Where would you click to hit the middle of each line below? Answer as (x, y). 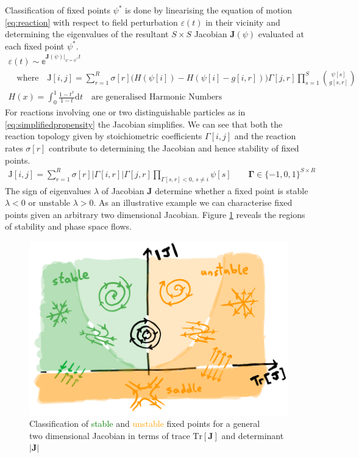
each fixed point (35, 45)
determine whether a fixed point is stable (232, 190)
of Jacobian (123, 190)
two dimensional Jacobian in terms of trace (110, 435)
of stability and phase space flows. (68, 226)
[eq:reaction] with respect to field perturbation (91, 22)
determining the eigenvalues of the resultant (87, 34)
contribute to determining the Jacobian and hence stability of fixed (174, 148)
